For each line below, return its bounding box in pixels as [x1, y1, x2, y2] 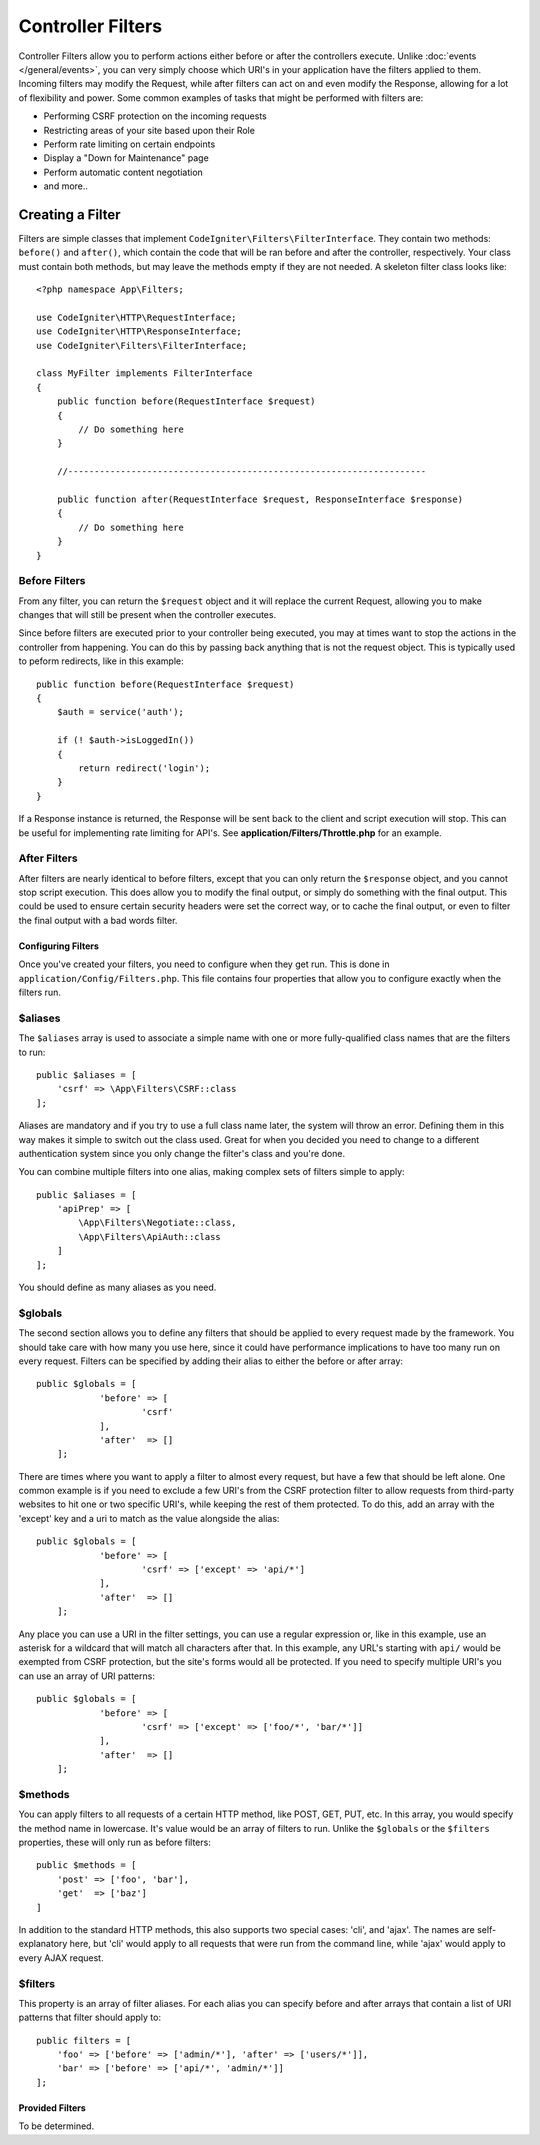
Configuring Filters [18, 940, 100, 952]
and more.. [43, 180, 89, 192]
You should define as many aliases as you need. [18, 1281, 217, 1294]
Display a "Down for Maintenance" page [43, 152, 209, 164]
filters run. [18, 986, 62, 999]
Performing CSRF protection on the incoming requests [43, 110, 267, 122]
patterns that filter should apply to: [18, 2011, 162, 2024]
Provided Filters [18, 2101, 87, 2114]
